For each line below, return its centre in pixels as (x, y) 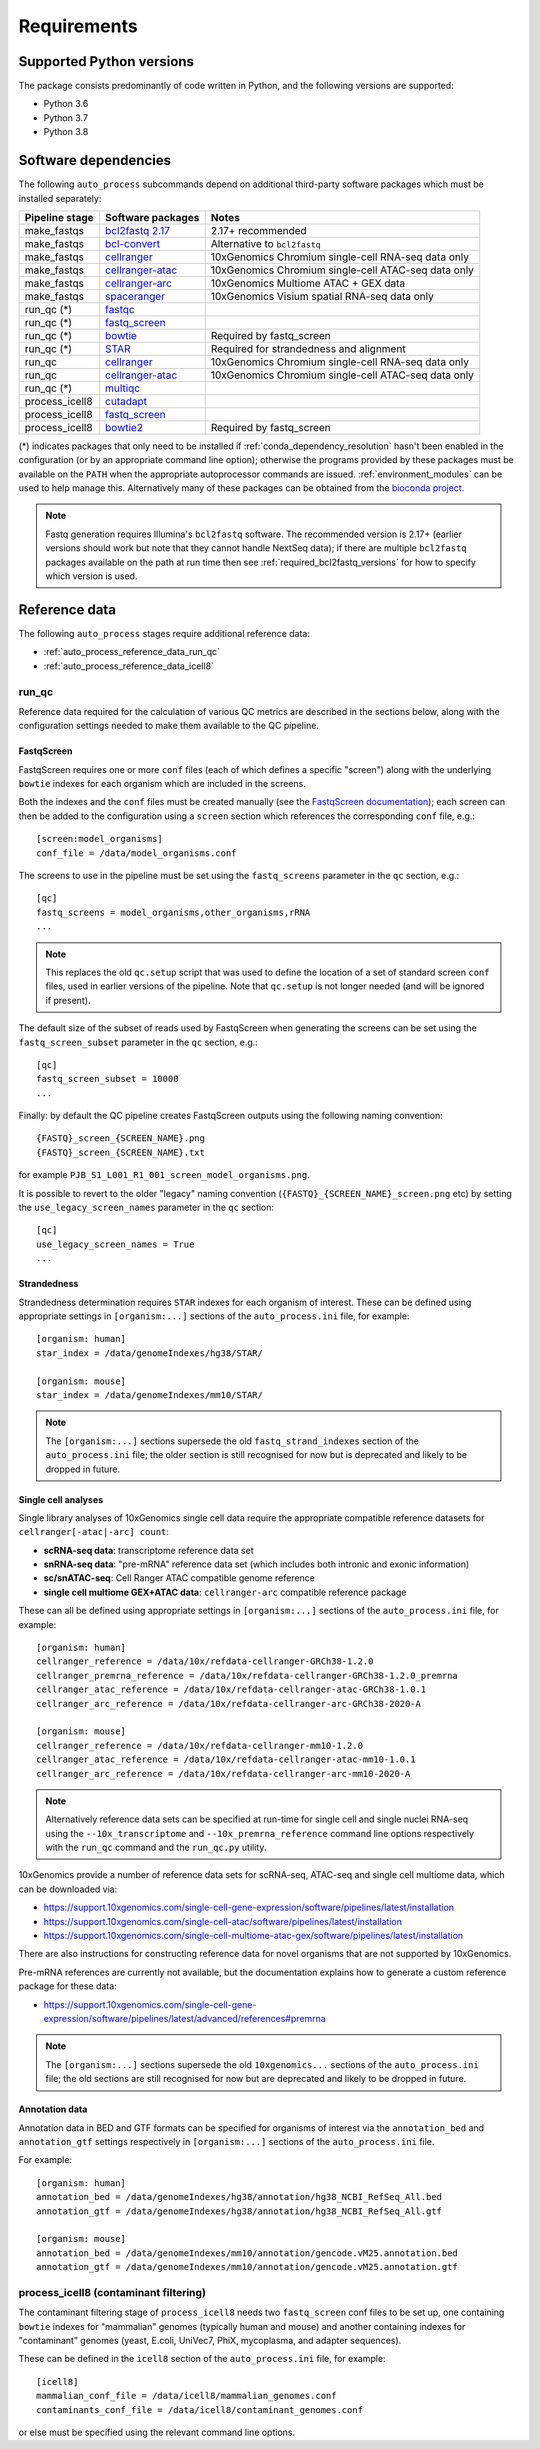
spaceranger (135, 296)
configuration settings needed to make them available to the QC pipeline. (169, 726)
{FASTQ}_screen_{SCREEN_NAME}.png (120, 1138)
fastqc (120, 309)
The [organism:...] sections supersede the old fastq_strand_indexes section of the (232, 1441)
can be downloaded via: (68, 1889)
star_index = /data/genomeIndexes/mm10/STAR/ (150, 1394)
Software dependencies (95, 160)
